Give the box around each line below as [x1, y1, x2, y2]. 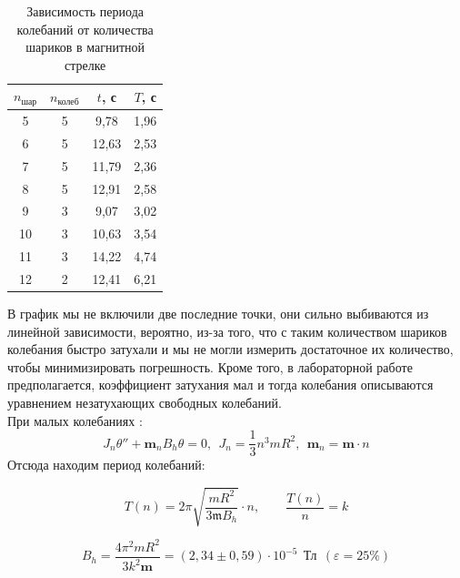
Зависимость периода [26, 2, 144, 20]
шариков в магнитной [25, 37, 145, 56]
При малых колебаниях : [7, 411, 143, 430]
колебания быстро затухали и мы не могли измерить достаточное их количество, [7, 340, 454, 359]
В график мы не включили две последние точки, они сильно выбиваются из [7, 304, 429, 323]
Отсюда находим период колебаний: [7, 455, 205, 474]
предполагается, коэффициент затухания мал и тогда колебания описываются [7, 375, 434, 394]
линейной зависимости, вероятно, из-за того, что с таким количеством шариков [7, 321, 447, 340]
